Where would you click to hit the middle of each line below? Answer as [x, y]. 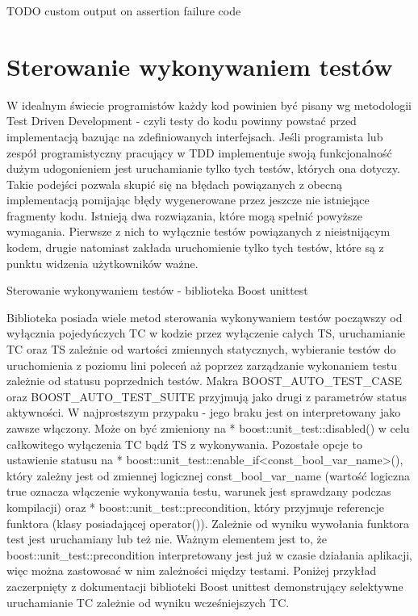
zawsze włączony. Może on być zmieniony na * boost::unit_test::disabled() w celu [208, 428]
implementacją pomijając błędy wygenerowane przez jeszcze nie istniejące [188, 200]
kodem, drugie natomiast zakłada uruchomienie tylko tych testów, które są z [195, 247]
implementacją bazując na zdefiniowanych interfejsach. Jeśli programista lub [195, 136]
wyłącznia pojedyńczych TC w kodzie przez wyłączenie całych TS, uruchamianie [206, 333]
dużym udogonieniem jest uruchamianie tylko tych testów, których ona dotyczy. [203, 168]
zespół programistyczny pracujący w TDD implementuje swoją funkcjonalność [199, 152]
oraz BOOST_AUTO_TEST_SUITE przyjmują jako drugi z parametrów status [207, 396]
